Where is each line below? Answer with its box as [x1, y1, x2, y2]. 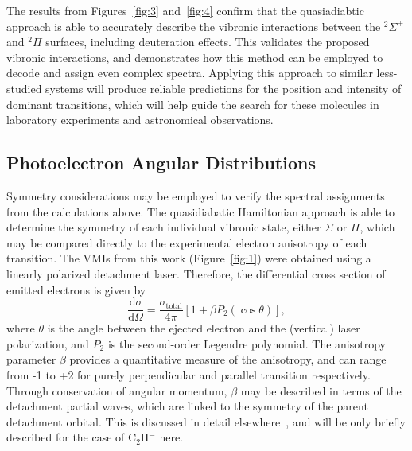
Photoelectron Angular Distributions [6, 150, 316, 175]
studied [6, 80, 42, 96]
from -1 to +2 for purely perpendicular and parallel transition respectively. [6, 366, 371, 383]
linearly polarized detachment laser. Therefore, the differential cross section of [6, 265, 386, 282]
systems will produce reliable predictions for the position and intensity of [45, 80, 402, 96]
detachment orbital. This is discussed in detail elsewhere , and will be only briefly [6, 413, 406, 430]
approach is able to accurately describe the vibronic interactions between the [6, 17, 381, 34]
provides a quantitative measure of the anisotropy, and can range [69, 351, 387, 367]
